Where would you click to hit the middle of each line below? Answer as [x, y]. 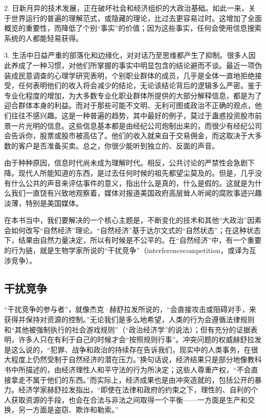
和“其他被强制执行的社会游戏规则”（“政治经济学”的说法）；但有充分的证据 [127, 329]
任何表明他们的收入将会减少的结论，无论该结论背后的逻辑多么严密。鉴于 [140, 85]
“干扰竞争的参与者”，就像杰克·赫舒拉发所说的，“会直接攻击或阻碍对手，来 [130, 309]
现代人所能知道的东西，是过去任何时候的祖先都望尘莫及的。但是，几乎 [136, 172]
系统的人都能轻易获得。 [43, 38]
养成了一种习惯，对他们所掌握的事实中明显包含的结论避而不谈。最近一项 [133, 65]
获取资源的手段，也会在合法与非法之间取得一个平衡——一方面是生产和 [129, 399]
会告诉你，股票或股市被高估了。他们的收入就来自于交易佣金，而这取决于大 [129, 135]
